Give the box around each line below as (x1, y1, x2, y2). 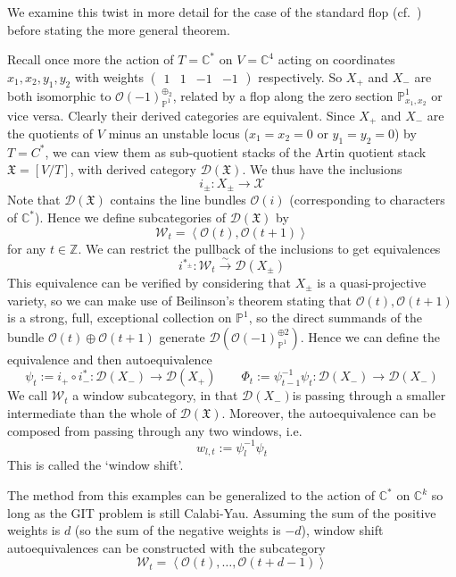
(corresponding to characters (289, 190, 445, 209)
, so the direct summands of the (248, 308, 423, 327)
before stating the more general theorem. (7, 20, 230, 38)
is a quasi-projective (317, 273, 427, 292)
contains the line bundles (110, 190, 246, 209)
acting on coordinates (278, 50, 395, 69)
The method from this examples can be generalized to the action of (7, 486, 376, 505)
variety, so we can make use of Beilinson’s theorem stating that (7, 290, 352, 309)
